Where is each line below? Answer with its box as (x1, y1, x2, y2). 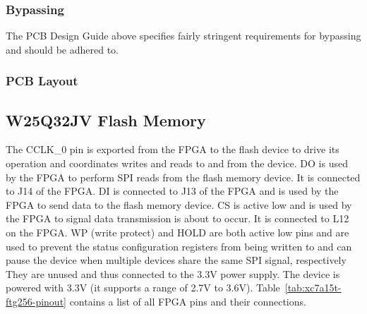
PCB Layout (6, 72, 78, 90)
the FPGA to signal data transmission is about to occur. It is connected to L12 (6, 211, 349, 226)
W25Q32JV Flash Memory (6, 109, 206, 131)
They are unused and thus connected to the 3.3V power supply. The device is (6, 266, 340, 281)
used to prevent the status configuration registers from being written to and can (6, 238, 352, 253)
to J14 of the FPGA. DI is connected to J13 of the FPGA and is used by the (6, 183, 339, 198)
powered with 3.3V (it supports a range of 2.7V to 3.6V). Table (6, 280, 280, 295)
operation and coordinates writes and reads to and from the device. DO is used (6, 156, 348, 171)
